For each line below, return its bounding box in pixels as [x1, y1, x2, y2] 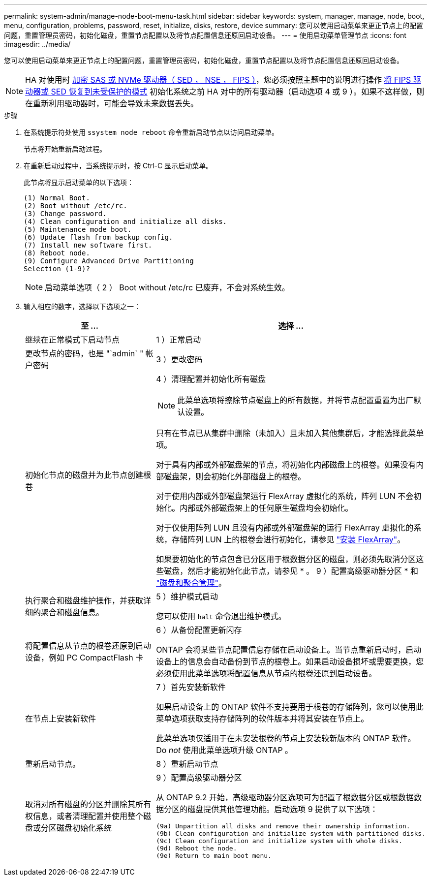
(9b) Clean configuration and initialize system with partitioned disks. [156, 830, 426, 837]
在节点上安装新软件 [25, 714, 96, 723]
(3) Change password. [24, 210, 107, 218]
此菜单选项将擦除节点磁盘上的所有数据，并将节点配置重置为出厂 [177, 395, 414, 405]
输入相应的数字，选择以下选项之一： [24, 302, 141, 311]
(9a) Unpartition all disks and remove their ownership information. [156, 822, 410, 830]
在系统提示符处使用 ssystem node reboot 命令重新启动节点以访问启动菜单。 [24, 128, 279, 136]
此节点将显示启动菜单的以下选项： [24, 178, 134, 187]
